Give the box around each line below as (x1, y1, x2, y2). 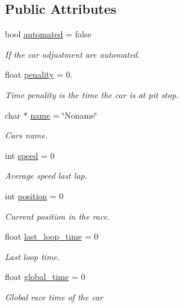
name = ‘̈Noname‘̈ (30, 108, 98, 121)
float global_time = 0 (5, 270, 85, 283)
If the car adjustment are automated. (5, 48, 140, 60)
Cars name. (5, 129, 48, 141)
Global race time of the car (5, 290, 103, 303)
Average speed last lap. (5, 169, 87, 182)
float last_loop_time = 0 (5, 230, 99, 243)
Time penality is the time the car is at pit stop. (5, 88, 179, 101)
